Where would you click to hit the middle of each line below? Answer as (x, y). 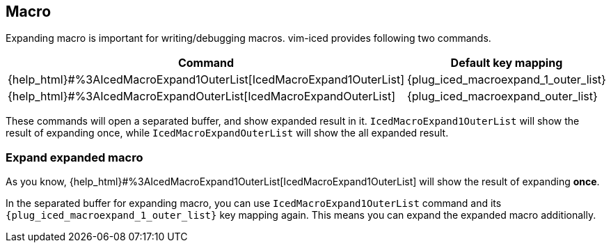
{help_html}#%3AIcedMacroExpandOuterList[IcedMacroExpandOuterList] (201, 96)
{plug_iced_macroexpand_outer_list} (502, 96)
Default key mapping (507, 63)
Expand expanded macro (74, 157)
